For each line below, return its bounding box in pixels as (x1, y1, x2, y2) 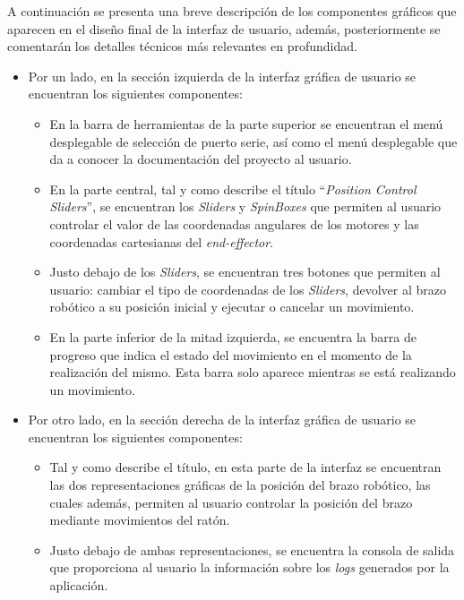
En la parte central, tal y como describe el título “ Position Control (49, 179, 417, 198)
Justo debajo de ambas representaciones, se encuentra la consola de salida (49, 540, 455, 559)
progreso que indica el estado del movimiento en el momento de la (49, 345, 412, 364)
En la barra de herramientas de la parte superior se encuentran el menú (49, 114, 443, 133)
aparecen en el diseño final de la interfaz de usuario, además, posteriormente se (7, 19, 441, 38)
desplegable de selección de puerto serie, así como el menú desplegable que (49, 132, 458, 150)
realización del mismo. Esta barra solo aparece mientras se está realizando (49, 363, 456, 381)
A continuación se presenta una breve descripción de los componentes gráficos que (7, 2, 457, 20)
